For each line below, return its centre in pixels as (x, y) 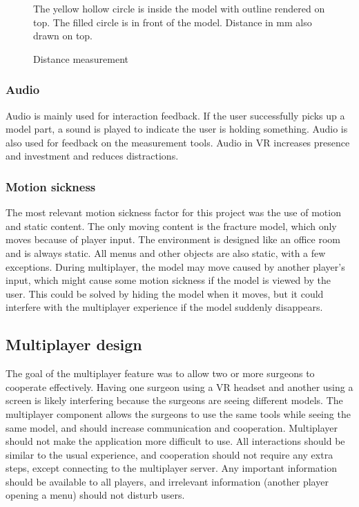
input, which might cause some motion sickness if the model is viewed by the (168, 280)
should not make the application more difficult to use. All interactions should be (175, 441)
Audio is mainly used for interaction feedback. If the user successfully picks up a (175, 115)
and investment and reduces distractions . (92, 156)
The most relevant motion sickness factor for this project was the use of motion (173, 212)
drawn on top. (63, 36)
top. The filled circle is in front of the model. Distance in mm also (173, 22)
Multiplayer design (74, 344)
